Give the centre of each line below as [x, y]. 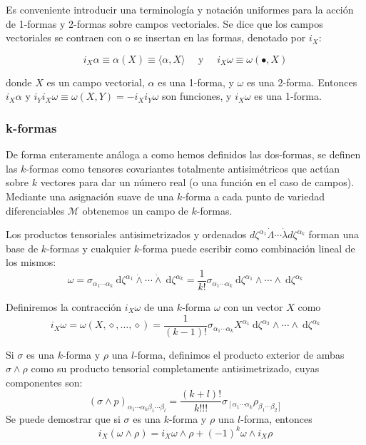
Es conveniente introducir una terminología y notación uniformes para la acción [180, 9]
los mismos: [31, 262]
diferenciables [35, 210]
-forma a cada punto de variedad [253, 196]
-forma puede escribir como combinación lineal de [247, 248]
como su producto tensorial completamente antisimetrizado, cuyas [175, 368]
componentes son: [44, 382]
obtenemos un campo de [135, 210]
